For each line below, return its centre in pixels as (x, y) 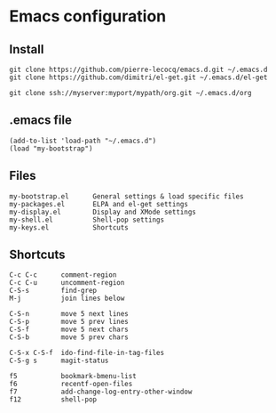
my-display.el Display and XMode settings (103, 212)
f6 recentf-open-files (71, 385)
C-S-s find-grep (53, 291)
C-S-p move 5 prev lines (69, 322)
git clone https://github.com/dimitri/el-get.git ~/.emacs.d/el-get (138, 77)
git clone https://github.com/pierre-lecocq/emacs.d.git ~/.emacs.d (138, 69)
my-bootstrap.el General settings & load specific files (126, 196)
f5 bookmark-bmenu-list (73, 377)
